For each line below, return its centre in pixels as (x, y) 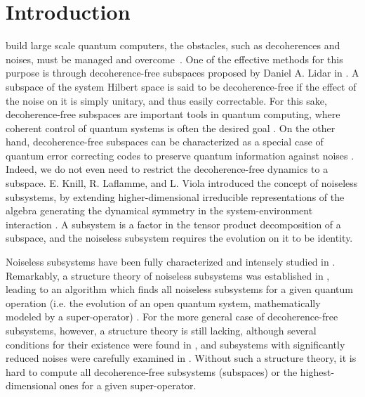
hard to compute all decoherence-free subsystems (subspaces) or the (152, 371)
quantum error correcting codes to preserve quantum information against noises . (180, 155)
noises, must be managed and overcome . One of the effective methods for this (174, 59)
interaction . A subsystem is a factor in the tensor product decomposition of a (173, 224)
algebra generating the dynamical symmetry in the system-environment (159, 210)
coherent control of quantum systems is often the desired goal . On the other (171, 128)
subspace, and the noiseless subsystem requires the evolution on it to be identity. (179, 238)
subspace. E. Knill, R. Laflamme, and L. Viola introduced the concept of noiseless (182, 183)
